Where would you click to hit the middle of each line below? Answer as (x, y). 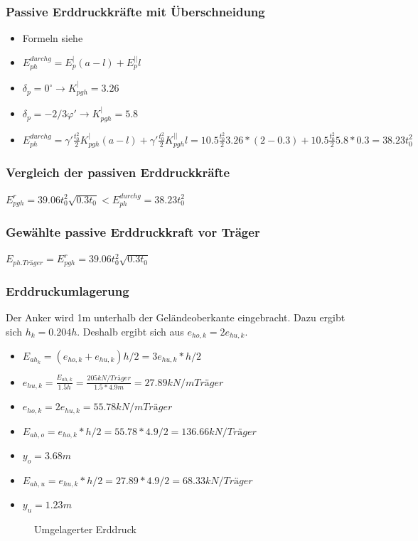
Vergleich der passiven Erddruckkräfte (118, 172)
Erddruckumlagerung (68, 290)
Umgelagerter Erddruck (85, 529)
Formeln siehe (53, 38)
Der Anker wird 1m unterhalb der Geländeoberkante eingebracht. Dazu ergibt (176, 317)
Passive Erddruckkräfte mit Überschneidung (135, 11)
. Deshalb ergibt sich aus (130, 331)
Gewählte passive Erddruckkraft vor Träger (133, 231)
